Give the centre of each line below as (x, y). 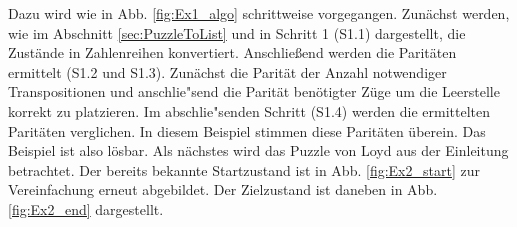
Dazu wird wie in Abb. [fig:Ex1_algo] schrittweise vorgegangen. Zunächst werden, (259, 13)
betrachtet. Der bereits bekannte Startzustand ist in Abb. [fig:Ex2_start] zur (244, 169)
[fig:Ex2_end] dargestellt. (86, 208)
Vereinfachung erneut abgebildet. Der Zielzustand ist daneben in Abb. (223, 189)
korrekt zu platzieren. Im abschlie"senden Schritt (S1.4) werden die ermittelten (249, 110)
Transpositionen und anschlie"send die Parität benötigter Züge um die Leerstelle (254, 91)
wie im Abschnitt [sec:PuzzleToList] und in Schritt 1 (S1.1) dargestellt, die (237, 32)
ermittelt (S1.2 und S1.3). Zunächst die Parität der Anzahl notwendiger (227, 71)
